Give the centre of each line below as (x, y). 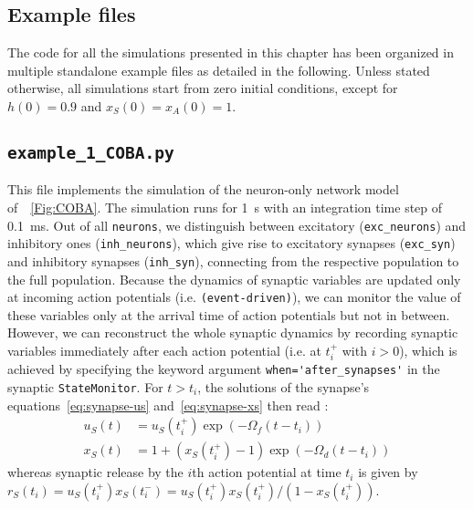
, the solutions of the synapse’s (284, 387)
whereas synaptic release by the (95, 472)
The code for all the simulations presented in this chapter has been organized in (231, 52)
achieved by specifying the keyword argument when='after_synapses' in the (224, 369)
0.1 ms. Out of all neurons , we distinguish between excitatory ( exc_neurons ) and (237, 225)
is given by (388, 472)
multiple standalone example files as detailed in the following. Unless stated (219, 70)
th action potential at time (267, 472)
